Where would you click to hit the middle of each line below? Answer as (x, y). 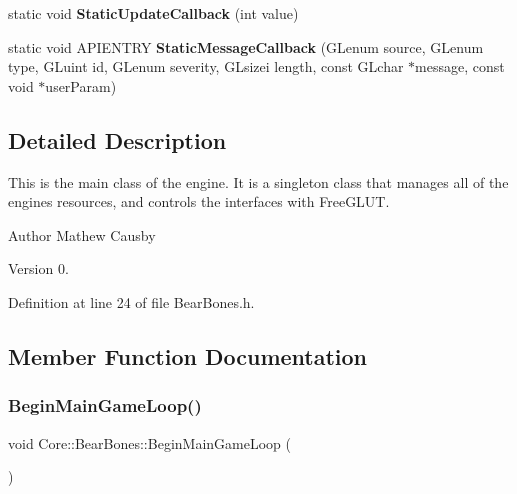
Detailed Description (117, 139)
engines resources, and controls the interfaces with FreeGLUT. (199, 201)
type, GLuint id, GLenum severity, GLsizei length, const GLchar (206, 66)
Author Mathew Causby (82, 234)
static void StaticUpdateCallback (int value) (153, 13)
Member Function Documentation (188, 355)
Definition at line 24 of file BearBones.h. (131, 301)
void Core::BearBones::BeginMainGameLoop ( (149, 442)
